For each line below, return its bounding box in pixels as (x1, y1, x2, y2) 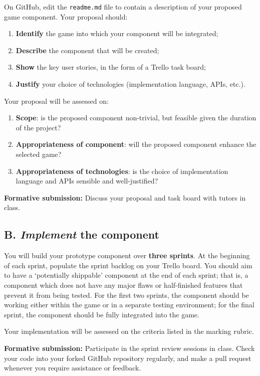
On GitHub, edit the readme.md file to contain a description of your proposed (4, 2, 242, 12)
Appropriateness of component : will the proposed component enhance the (16, 139, 256, 149)
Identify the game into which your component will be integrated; (16, 28, 218, 39)
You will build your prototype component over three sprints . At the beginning (4, 250, 250, 261)
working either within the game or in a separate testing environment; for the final (4, 299, 254, 310)
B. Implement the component (4, 227, 159, 242)
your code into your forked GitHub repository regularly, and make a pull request (4, 352, 251, 363)
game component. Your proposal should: (4, 11, 128, 22)
